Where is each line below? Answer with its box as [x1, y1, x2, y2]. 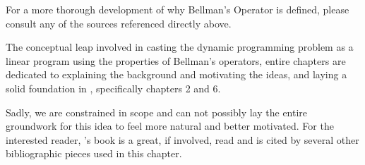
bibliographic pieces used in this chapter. [6, 146, 182, 161]
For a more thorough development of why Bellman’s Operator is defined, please [6, 2, 349, 16]
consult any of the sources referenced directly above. [6, 16, 232, 30]
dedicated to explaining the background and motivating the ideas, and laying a [6, 67, 347, 82]
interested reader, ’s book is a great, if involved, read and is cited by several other [6, 132, 359, 147]
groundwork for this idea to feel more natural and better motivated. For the [6, 118, 334, 133]
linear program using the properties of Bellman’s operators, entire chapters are [6, 53, 346, 68]
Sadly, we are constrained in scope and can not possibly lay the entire [6, 104, 308, 119]
